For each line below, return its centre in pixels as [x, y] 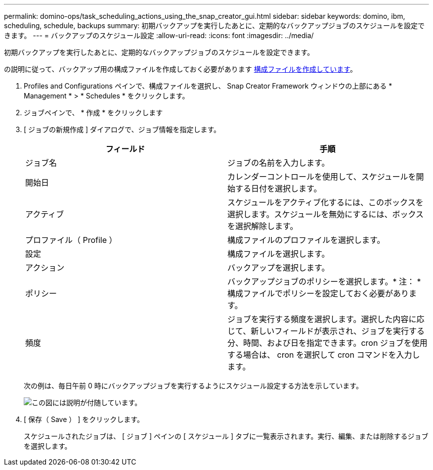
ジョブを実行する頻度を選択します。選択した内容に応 [326, 319]
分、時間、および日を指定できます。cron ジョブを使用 [327, 343]
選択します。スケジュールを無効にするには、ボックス [325, 214]
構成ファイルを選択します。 [279, 254]
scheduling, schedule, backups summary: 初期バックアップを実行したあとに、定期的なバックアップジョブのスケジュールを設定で [214, 25]
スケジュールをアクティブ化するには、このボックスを [325, 202]
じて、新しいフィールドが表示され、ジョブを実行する [326, 331]
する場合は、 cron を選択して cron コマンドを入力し [324, 355]
